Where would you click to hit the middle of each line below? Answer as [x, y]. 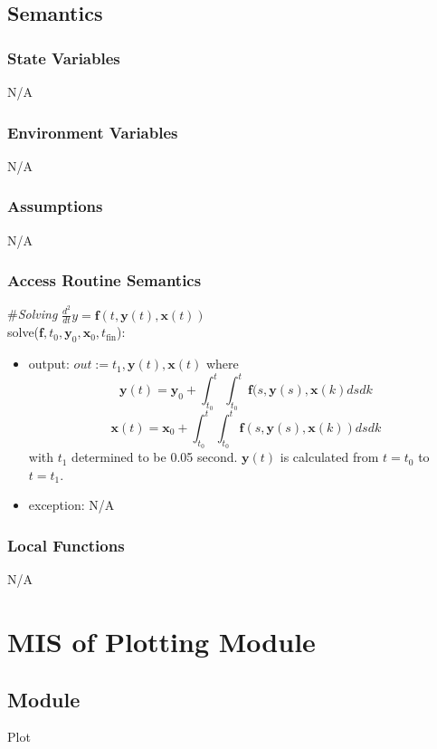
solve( [24, 332]
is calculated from [329, 457]
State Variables [64, 58]
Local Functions [66, 545]
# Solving [33, 314]
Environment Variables [93, 132]
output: [49, 364]
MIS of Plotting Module [161, 641]
